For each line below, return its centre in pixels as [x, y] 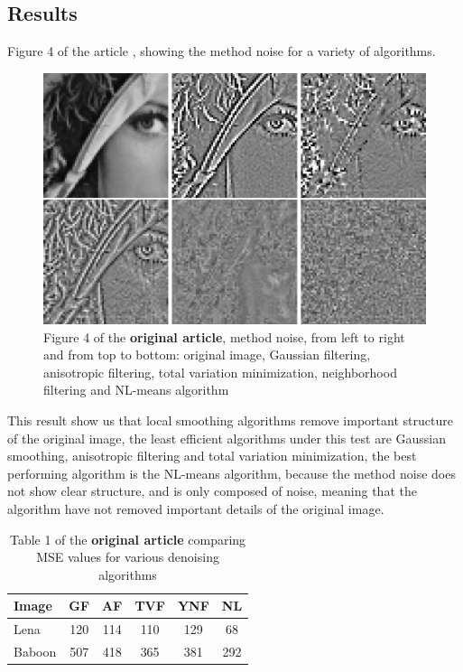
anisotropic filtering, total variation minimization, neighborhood [220, 372]
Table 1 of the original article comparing [128, 539]
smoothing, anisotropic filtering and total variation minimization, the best [212, 456]
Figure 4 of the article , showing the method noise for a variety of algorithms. [222, 51]
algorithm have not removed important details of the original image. [196, 508]
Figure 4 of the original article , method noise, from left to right [224, 336]
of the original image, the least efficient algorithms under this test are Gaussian [227, 438]
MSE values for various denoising [128, 557]
